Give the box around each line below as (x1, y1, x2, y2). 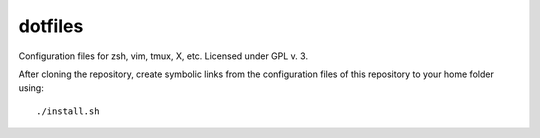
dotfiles (18, 15, 84, 37)
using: (18, 82, 44, 94)
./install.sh (36, 105, 100, 117)
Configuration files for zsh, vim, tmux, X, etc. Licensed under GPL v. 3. (18, 50, 309, 62)
